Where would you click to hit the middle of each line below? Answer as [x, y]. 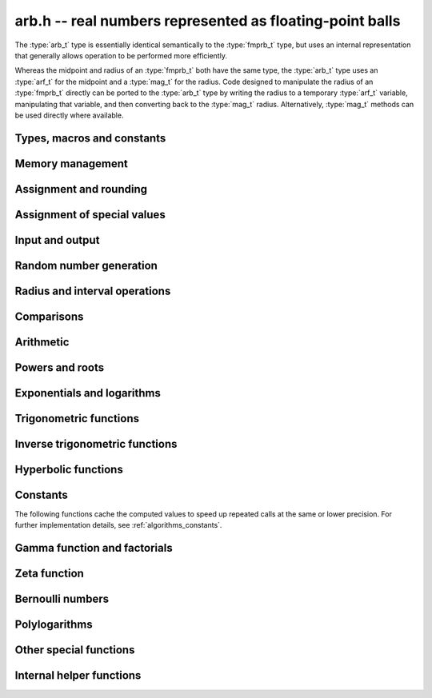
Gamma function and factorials [94, 548]
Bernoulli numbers [62, 599]
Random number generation [86, 265]
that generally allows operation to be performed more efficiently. [121, 55]
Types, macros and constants [90, 138]
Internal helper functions [78, 676]
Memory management [71, 164]
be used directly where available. [69, 115]
